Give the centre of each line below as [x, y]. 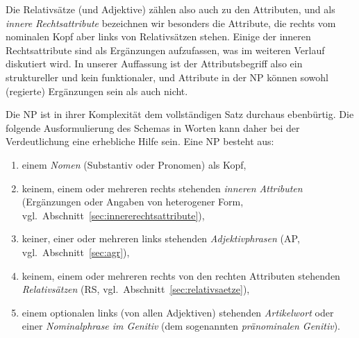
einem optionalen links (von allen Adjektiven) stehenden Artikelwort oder [178, 312]
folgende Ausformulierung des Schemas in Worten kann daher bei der [153, 127]
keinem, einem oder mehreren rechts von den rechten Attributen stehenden [181, 275]
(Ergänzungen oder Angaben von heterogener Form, [133, 202]
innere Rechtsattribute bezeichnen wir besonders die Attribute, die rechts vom [171, 23]
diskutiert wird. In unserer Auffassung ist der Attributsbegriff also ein [154, 64]
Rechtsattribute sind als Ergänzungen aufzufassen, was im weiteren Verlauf [165, 50]
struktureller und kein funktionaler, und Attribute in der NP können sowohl [167, 77]
